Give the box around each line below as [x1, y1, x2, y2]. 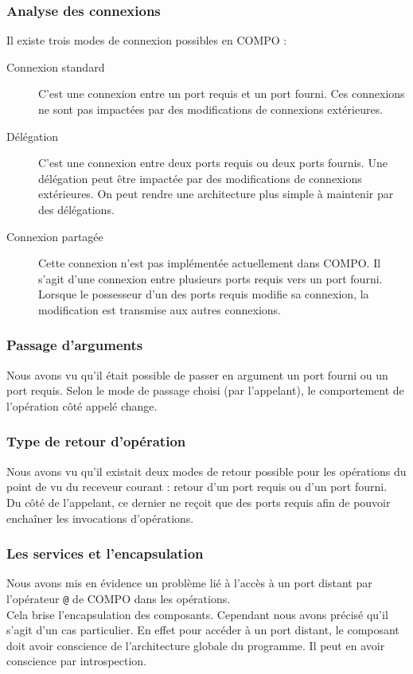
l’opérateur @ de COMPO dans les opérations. [6, 590, 231, 606]
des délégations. [38, 201, 115, 217]
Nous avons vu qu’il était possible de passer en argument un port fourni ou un [6, 366, 388, 383]
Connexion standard [6, 58, 105, 75]
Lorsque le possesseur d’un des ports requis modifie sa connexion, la [38, 286, 369, 302]
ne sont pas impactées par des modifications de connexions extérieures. [38, 101, 384, 117]
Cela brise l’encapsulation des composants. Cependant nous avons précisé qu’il [6, 606, 388, 622]
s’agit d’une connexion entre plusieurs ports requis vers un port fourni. [38, 270, 383, 286]
